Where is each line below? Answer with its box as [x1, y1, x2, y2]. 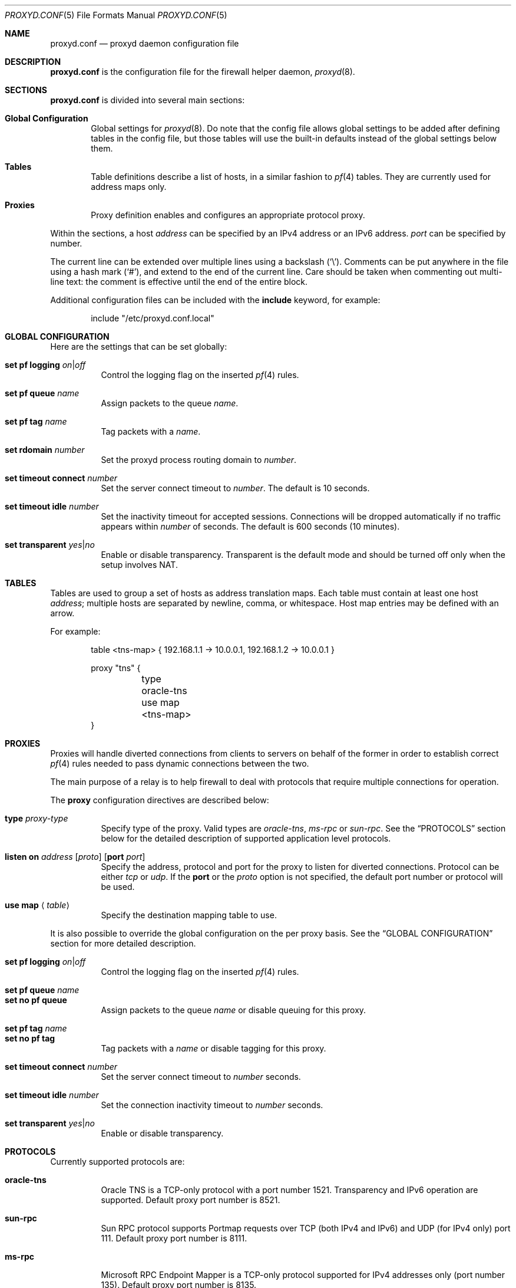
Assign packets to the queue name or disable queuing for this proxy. [101, 1005, 366, 1015]
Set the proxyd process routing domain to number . [101, 455, 297, 465]
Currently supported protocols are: [50, 1156, 185, 1167]
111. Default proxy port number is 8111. [101, 1233, 247, 1243]
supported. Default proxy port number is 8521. [101, 1195, 280, 1205]
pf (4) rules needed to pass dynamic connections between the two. [50, 758, 309, 768]
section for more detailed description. [50, 938, 196, 948]
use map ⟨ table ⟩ [5, 900, 70, 910]
